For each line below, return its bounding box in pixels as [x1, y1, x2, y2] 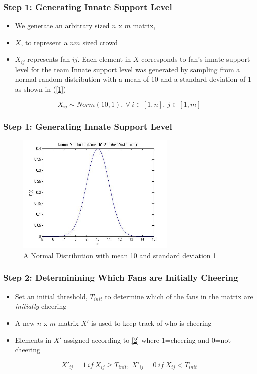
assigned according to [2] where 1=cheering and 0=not [64, 334, 231, 345]
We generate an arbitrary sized [15, 20, 110, 31]
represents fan [27, 54, 70, 64]
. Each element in [77, 54, 131, 64]
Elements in [15, 334, 52, 345]
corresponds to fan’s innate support [141, 54, 250, 64]
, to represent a [21, 37, 68, 47]
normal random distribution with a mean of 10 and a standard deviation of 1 [15, 74, 251, 84]
